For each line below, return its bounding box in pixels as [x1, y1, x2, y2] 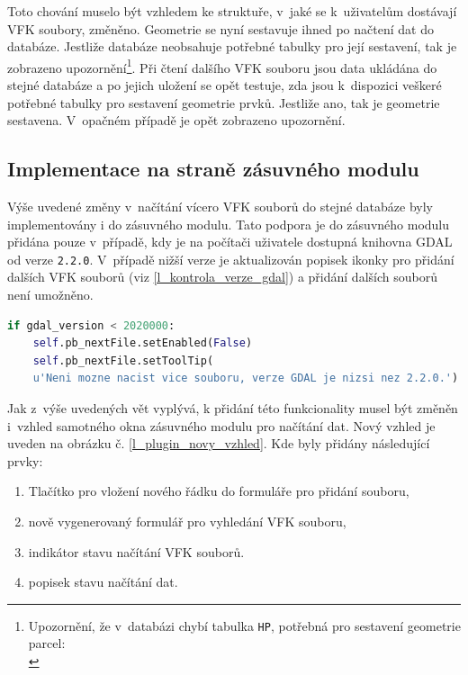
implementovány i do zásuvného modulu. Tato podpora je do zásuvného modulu [7, 214, 450, 233]
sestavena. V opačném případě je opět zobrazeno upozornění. [7, 111, 346, 130]
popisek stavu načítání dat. [28, 572, 178, 591]
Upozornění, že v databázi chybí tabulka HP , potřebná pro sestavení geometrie [28, 616, 461, 634]
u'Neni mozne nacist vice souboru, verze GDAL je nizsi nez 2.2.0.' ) [32, 372, 459, 385]
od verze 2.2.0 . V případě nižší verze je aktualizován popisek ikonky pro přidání [7, 249, 454, 268]
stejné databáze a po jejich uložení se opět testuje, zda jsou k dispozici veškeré [7, 76, 442, 94]
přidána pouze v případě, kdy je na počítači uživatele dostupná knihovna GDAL [7, 232, 453, 251]
